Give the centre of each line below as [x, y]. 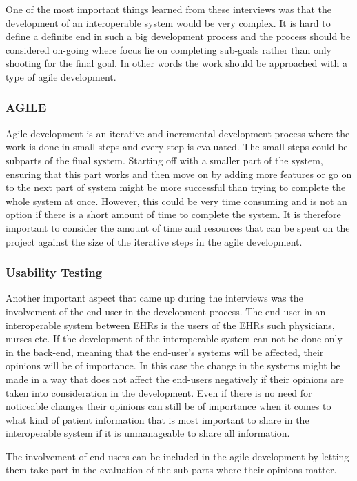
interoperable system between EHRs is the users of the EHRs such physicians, [170, 325]
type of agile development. [61, 76]
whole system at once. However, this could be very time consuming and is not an [176, 200]
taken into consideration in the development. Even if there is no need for [159, 392]
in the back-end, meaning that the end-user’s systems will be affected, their [165, 352]
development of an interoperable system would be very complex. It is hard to [168, 22]
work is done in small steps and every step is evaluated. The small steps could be [177, 147]
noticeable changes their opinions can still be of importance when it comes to [169, 406]
